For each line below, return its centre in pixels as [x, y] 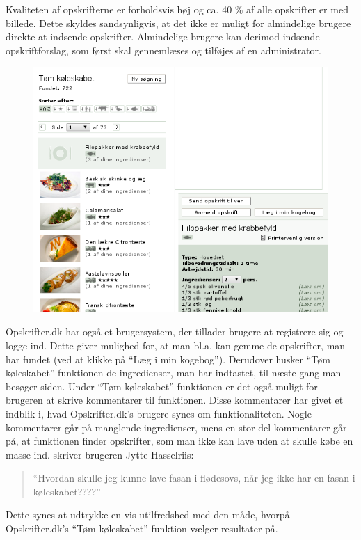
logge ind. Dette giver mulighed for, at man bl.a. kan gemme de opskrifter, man [176, 345]
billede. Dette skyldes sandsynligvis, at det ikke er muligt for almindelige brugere [178, 23]
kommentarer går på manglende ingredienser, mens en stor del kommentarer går [176, 427]
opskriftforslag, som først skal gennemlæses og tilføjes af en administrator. [163, 50]
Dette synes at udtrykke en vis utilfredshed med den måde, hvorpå [148, 515]
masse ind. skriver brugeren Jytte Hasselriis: [100, 454]
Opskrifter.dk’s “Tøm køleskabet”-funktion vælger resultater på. [142, 529]
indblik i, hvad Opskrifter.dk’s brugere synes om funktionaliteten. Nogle [159, 413]
